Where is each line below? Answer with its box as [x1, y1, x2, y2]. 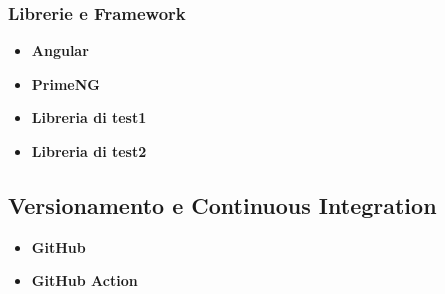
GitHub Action [31, 270, 138, 291]
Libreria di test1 [31, 107, 147, 128]
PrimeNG [31, 73, 100, 94]
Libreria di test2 [31, 141, 147, 161]
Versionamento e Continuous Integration [8, 189, 437, 220]
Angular [31, 40, 89, 61]
